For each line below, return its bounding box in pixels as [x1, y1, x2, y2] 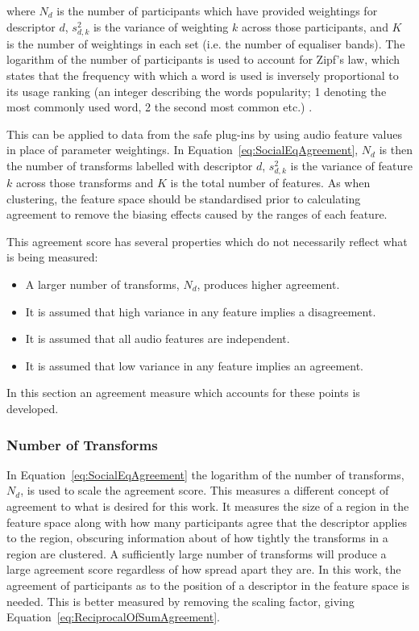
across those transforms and [15, 174, 154, 191]
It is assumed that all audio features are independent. [25, 330, 290, 347]
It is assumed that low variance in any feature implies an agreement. [25, 357, 364, 374]
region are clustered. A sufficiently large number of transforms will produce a [6, 545, 387, 562]
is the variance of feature [290, 157, 413, 173]
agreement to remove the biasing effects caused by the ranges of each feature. [6, 206, 388, 223]
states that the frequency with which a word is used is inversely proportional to [6, 66, 399, 83]
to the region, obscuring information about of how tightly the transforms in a [6, 529, 388, 546]
